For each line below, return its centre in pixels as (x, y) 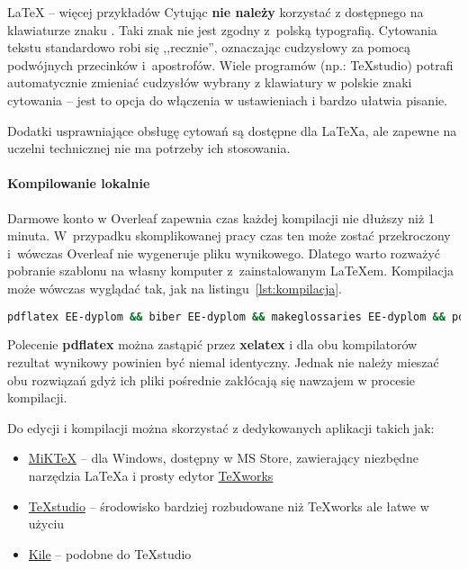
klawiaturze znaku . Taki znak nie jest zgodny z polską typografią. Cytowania (222, 29)
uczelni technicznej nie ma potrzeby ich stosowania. (149, 148)
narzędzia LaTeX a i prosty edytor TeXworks (151, 475)
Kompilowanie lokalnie (79, 183)
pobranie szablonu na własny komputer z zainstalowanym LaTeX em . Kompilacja (231, 271)
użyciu (46, 524)
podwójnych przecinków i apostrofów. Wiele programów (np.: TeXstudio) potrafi (230, 64)
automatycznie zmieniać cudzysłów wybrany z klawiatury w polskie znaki (210, 82)
